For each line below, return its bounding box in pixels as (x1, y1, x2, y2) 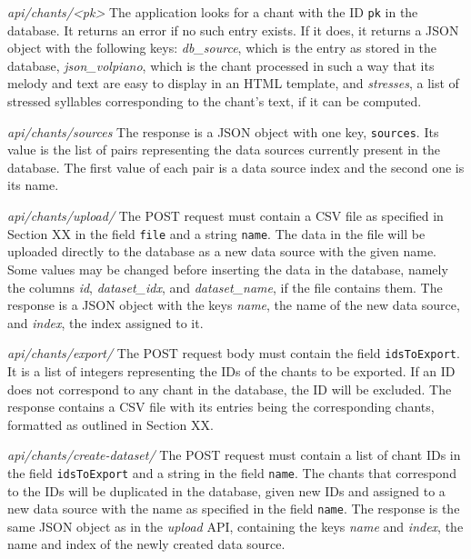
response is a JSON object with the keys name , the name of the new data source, (7, 295, 460, 314)
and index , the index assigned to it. (7, 313, 204, 332)
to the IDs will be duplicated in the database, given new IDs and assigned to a (7, 481, 446, 500)
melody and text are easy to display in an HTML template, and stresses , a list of (7, 74, 459, 93)
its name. (7, 175, 59, 195)
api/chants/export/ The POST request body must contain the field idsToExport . (7, 344, 460, 363)
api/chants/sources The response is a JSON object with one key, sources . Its (7, 122, 439, 141)
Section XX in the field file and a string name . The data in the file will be (7, 224, 426, 243)
